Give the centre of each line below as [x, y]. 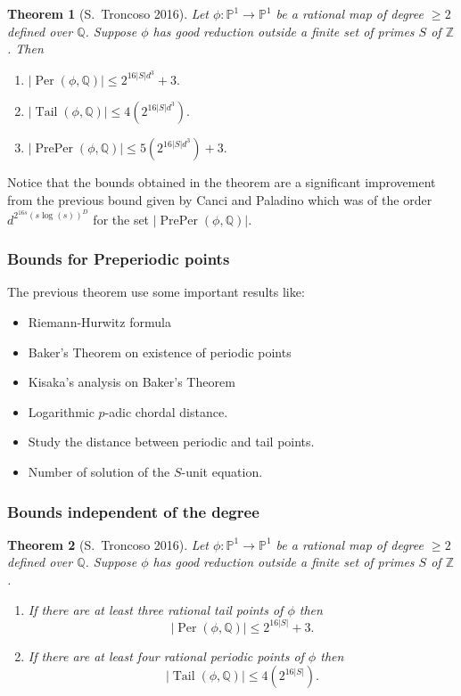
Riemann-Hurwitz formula [99, 322]
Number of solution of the [99, 471]
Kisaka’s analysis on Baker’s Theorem [132, 382]
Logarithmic [61, 411]
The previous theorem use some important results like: [156, 292]
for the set [121, 219]
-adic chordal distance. [166, 411]
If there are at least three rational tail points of [156, 609]
